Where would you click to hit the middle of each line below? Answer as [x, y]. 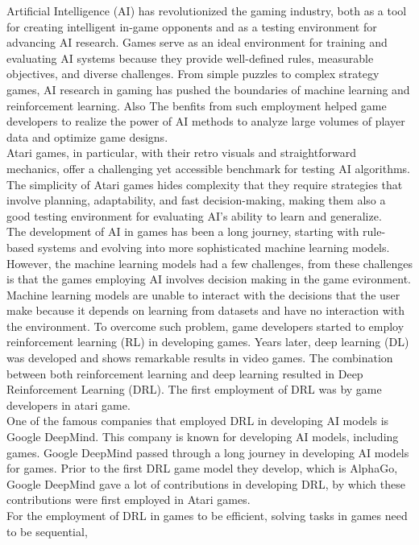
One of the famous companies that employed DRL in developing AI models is [198, 421]
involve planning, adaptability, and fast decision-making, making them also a [196, 200]
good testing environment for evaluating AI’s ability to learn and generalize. [194, 215]
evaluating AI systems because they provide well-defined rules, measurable [190, 58]
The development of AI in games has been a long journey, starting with [183, 231]
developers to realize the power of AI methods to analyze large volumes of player [206, 121]
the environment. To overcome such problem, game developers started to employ [205, 326]
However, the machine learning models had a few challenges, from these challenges [209, 263]
